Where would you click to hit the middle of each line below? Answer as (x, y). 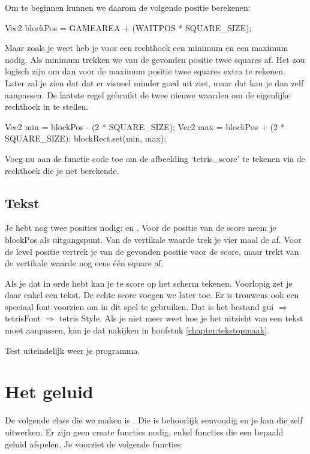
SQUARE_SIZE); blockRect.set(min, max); (86, 138)
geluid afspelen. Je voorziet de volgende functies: (94, 444)
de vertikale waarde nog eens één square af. (84, 263)
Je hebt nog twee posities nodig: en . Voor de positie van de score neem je (141, 228)
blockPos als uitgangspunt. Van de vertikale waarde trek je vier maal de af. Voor (153, 239)
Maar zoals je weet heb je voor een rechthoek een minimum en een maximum (147, 48)
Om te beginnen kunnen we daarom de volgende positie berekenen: (128, 7)
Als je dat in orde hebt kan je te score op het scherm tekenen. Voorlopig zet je (149, 283)
